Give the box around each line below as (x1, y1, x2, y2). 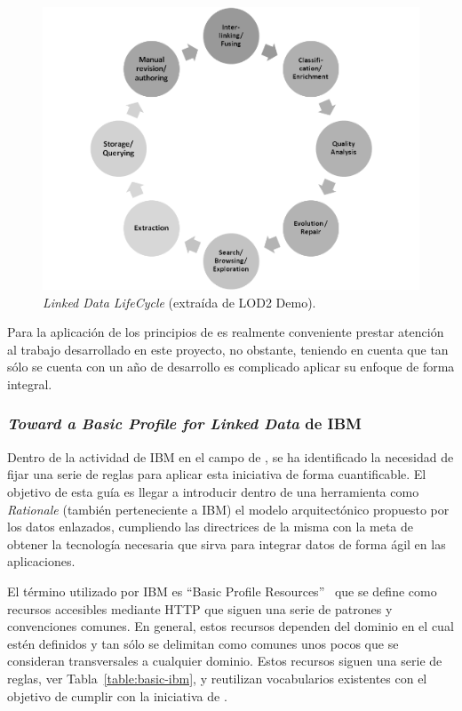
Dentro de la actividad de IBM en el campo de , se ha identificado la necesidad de (7, 447, 454, 466)
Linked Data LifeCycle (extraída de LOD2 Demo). (43, 292, 316, 311)
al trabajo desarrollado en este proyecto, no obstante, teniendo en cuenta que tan (7, 340, 449, 358)
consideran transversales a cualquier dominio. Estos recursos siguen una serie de (7, 651, 442, 670)
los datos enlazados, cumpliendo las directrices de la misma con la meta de (7, 517, 414, 536)
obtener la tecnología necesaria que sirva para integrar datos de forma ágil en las (7, 534, 446, 553)
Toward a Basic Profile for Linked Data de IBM (7, 412, 362, 435)
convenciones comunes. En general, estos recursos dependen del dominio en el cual (7, 617, 454, 635)
